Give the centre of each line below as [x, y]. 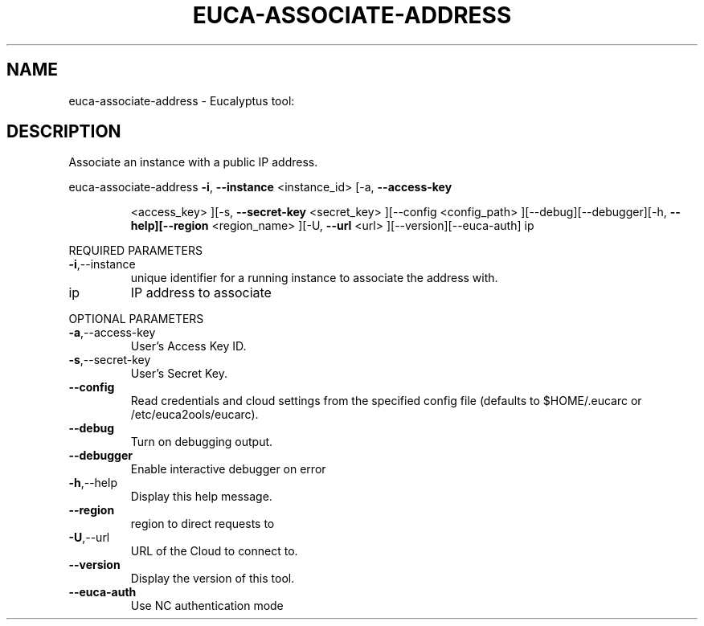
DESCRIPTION [64, 132]
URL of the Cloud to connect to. [214, 551]
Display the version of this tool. [213, 579]
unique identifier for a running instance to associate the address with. [314, 278]
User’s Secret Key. [179, 374]
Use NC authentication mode [207, 606]
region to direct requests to [203, 524]
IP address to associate [201, 293]
